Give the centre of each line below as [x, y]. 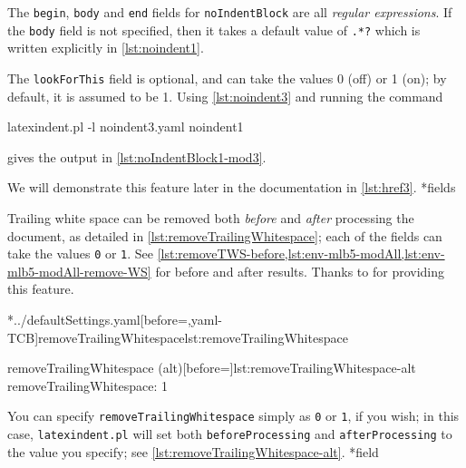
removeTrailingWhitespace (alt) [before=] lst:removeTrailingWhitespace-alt [212, 368]
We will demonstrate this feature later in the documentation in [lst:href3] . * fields [232, 187]
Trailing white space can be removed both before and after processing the [211, 217]
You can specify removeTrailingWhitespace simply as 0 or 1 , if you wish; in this [233, 416]
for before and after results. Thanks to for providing [300, 271]
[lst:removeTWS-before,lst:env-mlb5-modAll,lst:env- [301, 253]
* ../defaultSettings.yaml [74, 319]
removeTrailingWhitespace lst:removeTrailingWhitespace [193, 337]
